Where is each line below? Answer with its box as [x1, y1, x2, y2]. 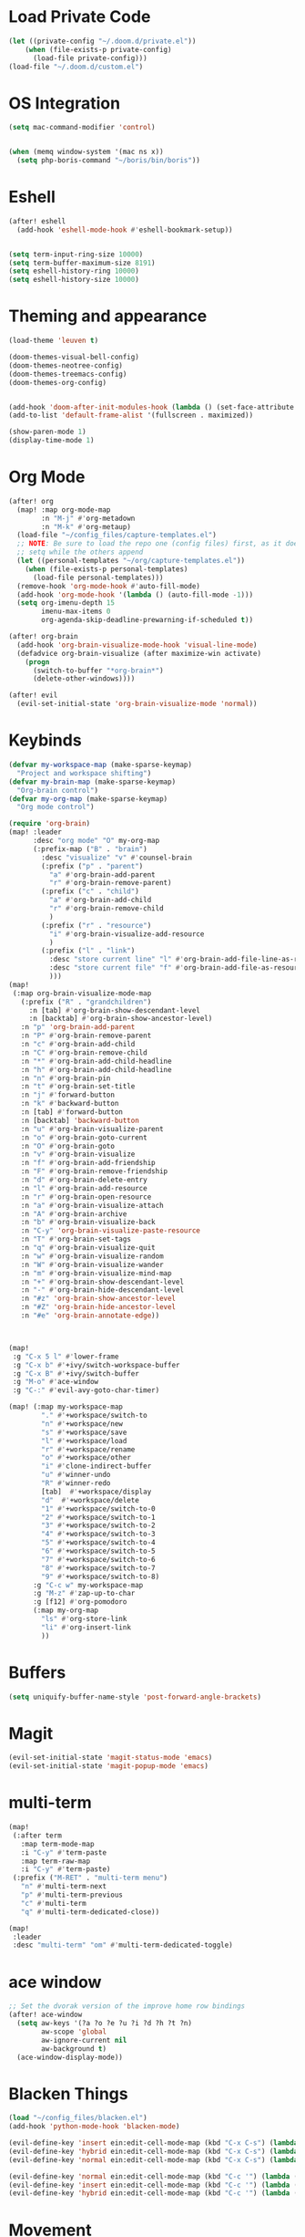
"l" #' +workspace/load [41, 1436, 127, 1445]
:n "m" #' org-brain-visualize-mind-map [20, 1268, 172, 1278]
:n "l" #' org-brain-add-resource [20, 1183, 147, 1192]
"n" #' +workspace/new [41, 1419, 124, 1429]
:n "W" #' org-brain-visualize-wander [20, 1260, 165, 1269]
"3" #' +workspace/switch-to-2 [41, 1521, 156, 1530]
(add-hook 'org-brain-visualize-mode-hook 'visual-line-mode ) [16, 640, 258, 650]
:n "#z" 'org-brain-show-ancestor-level [20, 1294, 177, 1304]
